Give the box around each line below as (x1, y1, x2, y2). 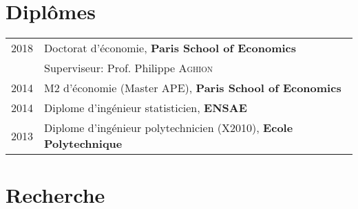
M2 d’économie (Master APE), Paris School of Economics (44, 80, 341, 96)
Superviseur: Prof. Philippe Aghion (44, 60, 213, 76)
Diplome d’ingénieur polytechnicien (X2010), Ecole (44, 120, 293, 136)
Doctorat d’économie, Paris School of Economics (44, 40, 297, 56)
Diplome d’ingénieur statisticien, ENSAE (44, 100, 247, 116)
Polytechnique (44, 135, 123, 152)
